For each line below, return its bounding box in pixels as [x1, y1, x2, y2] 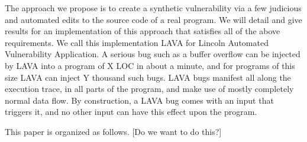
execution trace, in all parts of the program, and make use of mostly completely [5, 82, 294, 95]
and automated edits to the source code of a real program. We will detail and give [5, 13, 302, 25]
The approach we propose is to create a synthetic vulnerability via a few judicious [5, 2, 302, 14]
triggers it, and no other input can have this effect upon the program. [5, 105, 257, 118]
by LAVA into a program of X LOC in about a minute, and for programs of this [5, 59, 295, 71]
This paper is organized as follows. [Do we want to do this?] [5, 125, 222, 137]
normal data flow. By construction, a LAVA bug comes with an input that [5, 94, 274, 106]
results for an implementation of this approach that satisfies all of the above [5, 25, 280, 37]
